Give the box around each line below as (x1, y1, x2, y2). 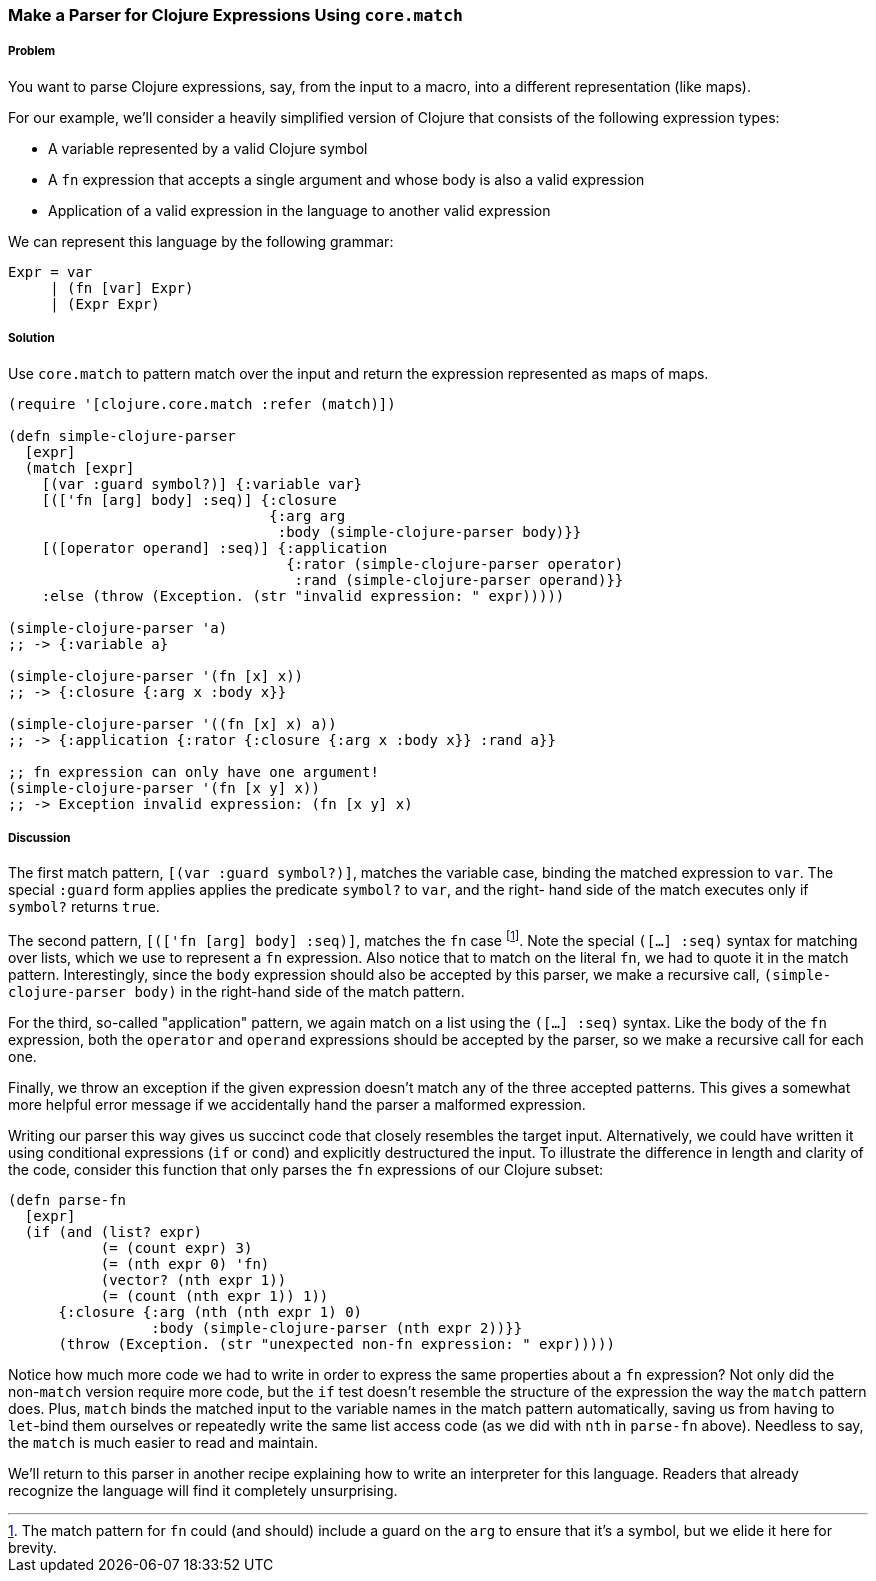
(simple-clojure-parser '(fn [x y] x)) (8, 779, 320, 796)
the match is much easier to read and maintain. (8, 1434, 318, 1451)
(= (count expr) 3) (100, 1240, 253, 1256)
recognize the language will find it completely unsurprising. (8, 1482, 398, 1499)
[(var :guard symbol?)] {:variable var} (41, 475, 363, 492)
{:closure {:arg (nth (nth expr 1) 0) (58, 1304, 363, 1320)
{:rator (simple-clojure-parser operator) (286, 555, 624, 572)
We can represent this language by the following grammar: (8, 232, 394, 250)
